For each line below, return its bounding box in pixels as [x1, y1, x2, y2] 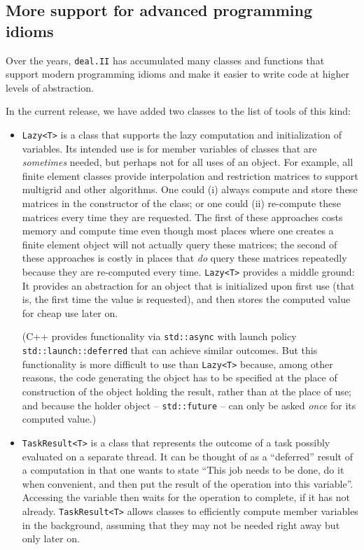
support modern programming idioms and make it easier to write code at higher [6, 66, 349, 81]
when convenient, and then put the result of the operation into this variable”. [22, 476, 353, 491]
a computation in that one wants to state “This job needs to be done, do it [22, 463, 344, 477]
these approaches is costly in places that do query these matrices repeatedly [22, 251, 347, 265]
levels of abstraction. [6, 80, 94, 94]
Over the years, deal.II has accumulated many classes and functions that [6, 52, 325, 67]
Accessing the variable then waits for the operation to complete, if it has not [22, 490, 351, 505]
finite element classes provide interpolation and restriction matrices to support [22, 168, 358, 183]
